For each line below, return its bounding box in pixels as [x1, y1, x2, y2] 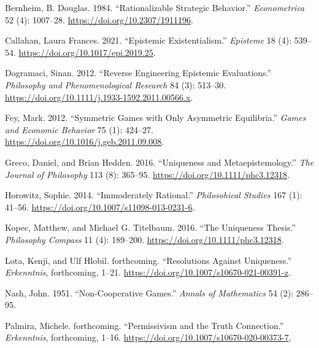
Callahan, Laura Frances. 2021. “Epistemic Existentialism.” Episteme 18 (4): [5, 34, 292, 47]
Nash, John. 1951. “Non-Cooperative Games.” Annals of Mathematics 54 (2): [5, 286, 294, 299]
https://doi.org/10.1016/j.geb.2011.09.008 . [5, 135, 164, 148]
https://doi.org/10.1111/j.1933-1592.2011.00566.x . [5, 90, 193, 103]
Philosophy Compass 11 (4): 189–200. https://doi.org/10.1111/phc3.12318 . [5, 233, 284, 246]
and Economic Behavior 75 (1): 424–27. [5, 123, 153, 136]
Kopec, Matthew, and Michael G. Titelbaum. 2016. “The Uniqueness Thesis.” [5, 221, 296, 234]
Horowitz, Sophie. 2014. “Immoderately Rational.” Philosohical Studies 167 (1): [5, 188, 302, 201]
